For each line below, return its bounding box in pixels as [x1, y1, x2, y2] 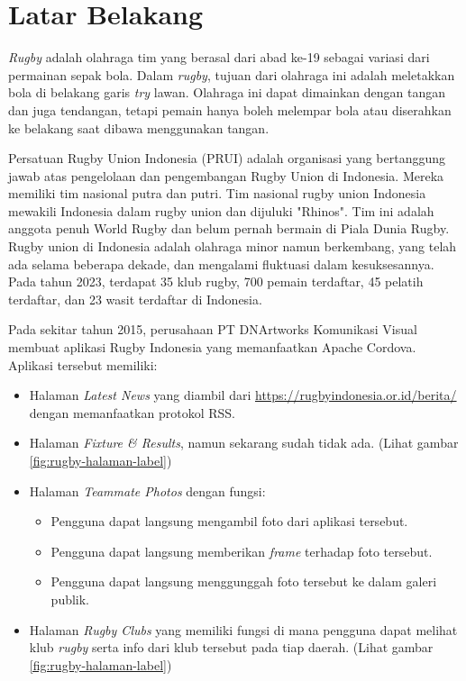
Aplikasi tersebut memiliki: [8, 355, 158, 374]
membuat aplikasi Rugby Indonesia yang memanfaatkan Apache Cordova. [8, 338, 416, 357]
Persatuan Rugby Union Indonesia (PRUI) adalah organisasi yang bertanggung [8, 149, 446, 168]
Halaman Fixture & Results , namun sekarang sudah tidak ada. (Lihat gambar [29, 433, 459, 452]
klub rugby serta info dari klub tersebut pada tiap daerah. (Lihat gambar [29, 638, 434, 657]
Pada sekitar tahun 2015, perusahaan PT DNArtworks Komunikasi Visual [8, 320, 417, 339]
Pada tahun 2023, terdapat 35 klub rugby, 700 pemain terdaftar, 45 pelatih [8, 272, 424, 291]
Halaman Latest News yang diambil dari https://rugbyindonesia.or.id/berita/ [29, 386, 457, 404]
